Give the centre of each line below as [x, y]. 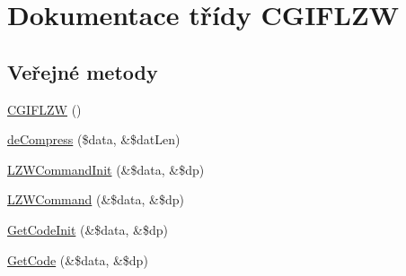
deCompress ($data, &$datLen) [94, 139]
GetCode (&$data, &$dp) [78, 259]
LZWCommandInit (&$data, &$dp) [106, 169]
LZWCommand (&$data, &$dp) [96, 199]
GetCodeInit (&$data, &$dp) [88, 229]
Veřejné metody [83, 71]
